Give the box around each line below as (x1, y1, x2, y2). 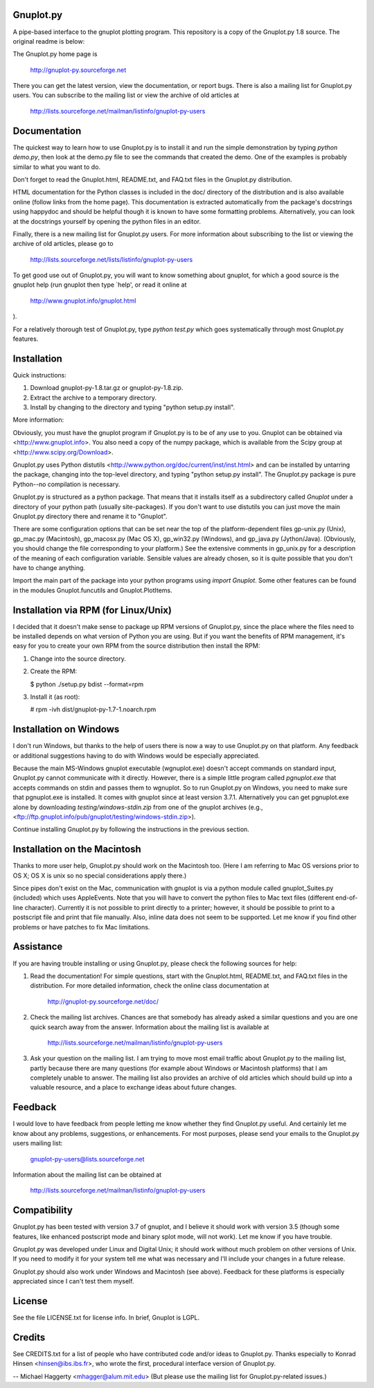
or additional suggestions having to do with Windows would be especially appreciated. (12, 751, 260, 760)
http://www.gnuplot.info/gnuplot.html (30, 296, 136, 305)
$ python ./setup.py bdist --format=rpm (30, 679, 144, 688)
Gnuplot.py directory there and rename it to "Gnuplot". (12, 513, 168, 520)
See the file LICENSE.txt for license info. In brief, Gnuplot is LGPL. (12, 1313, 200, 1322)
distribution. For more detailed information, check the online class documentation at (30, 981, 269, 990)
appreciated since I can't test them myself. (12, 1277, 134, 1285)
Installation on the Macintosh (12, 844, 141, 855)
